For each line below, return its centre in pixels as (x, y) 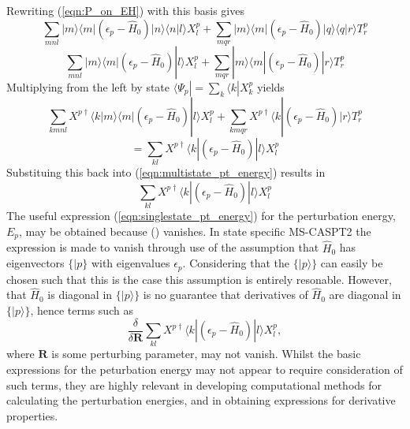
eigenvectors (35, 263)
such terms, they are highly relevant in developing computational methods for (194, 384)
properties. (32, 415)
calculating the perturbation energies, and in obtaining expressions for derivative (201, 400)
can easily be (352, 263)
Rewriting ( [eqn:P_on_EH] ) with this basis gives (125, 10)
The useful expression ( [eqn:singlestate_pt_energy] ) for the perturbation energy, (201, 216)
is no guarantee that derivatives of (225, 295)
